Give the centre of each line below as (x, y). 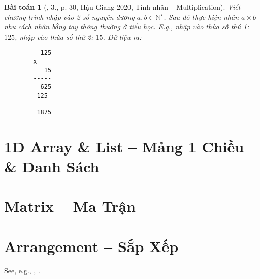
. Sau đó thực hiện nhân (201, 17)
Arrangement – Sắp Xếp (91, 246)
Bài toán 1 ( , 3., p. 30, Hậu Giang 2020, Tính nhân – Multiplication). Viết (122, 7)
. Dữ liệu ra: (122, 36)
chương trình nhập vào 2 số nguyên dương (69, 17)
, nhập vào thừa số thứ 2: (54, 36)
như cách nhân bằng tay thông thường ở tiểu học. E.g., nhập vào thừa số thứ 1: (127, 27)
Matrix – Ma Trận (70, 206)
